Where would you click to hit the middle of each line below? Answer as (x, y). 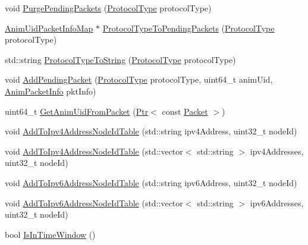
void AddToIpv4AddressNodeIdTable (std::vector (94, 151)
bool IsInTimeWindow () (50, 234)
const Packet (185, 111)
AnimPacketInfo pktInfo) (51, 91)
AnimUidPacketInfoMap (49, 28)
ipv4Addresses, (277, 151)
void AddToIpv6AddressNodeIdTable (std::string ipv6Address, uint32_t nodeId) (151, 182)
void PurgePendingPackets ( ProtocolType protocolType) (108, 8)
